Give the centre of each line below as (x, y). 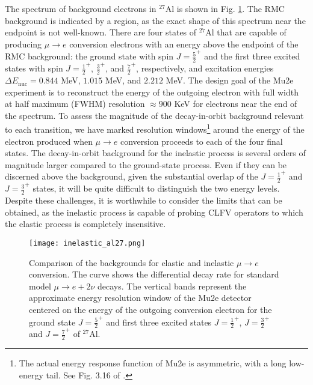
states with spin (34, 68)
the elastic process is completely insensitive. (85, 224)
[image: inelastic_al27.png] (87, 243)
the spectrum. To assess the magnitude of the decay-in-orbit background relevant (154, 115)
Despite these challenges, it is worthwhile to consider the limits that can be (144, 200)
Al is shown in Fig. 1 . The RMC (225, 8)
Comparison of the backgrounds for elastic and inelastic (132, 262)
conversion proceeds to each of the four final (201, 141)
